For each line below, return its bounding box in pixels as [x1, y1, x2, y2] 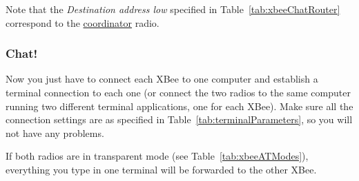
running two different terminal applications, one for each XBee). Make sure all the [6, 98, 353, 113]
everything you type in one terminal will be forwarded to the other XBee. [6, 162, 317, 176]
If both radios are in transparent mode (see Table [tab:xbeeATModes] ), [6, 149, 309, 163]
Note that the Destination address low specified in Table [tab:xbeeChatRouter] [6, 2, 340, 16]
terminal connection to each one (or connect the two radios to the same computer [6, 85, 351, 99]
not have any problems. [6, 125, 104, 140]
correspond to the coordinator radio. [6, 15, 159, 30]
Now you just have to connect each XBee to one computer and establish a [6, 72, 318, 86]
